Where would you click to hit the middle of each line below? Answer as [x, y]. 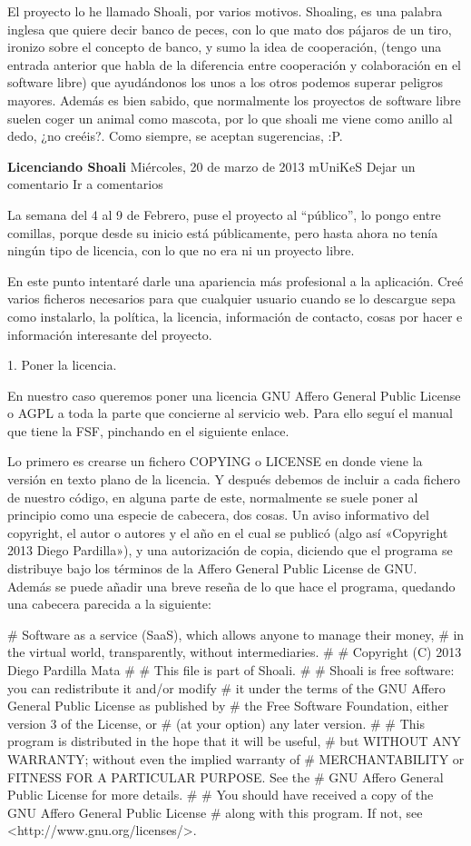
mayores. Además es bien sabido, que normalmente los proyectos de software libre [234, 100]
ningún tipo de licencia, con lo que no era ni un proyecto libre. [181, 250]
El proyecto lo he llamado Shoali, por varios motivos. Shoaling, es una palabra [225, 11]
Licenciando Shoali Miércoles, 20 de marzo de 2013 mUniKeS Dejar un [211, 166]
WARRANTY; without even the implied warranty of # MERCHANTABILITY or [236, 758]
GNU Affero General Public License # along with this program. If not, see [215, 812]
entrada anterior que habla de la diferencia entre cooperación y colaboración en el [235, 64]
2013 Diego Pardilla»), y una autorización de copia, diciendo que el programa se [230, 550]
